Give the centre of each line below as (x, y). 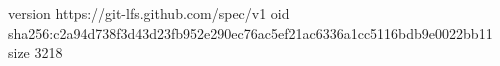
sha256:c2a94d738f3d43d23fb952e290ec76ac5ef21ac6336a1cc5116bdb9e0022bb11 (250, 32)
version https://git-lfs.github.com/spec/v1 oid (149, 13)
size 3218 (35, 52)
